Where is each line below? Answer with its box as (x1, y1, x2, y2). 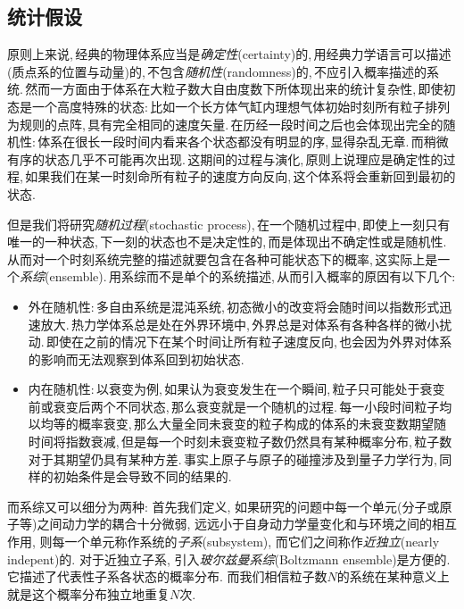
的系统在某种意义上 (336, 567, 450, 586)
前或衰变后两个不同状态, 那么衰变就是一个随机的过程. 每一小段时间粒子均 (28, 396, 452, 415)
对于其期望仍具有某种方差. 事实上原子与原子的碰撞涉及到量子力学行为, (28, 449, 437, 468)
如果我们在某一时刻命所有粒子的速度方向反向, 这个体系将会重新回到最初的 (25, 167, 456, 186)
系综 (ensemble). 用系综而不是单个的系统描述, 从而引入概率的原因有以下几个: (20, 267, 456, 286)
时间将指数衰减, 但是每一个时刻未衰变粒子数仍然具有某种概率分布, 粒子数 (28, 432, 452, 451)
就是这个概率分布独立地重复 (7, 584, 170, 603)
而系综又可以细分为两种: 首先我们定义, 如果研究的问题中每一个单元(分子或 (7, 496, 440, 515)
